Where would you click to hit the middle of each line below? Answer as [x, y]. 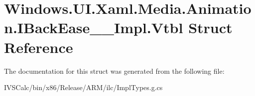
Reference [39, 47]
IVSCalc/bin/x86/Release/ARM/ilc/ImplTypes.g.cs [83, 87]
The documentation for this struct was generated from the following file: [114, 71]
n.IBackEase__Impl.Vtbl [94, 27]
